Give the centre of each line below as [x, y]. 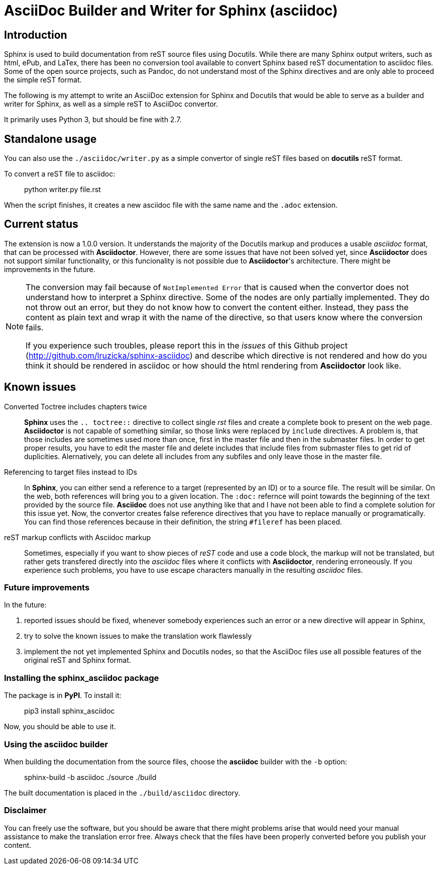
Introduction [36, 35]
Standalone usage [50, 139]
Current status [41, 224]
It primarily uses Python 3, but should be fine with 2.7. [93, 120]
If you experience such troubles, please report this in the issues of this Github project [187, 345]
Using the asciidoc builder [56, 744]
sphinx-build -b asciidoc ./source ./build [90, 777]
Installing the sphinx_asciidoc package [82, 678]
